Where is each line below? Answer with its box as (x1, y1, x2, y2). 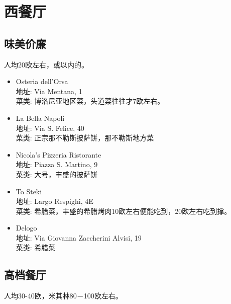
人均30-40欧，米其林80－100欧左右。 (4, 290, 123, 301)
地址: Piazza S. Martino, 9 (16, 159, 98, 170)
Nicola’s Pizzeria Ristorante (16, 149, 101, 160)
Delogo (16, 222, 37, 233)
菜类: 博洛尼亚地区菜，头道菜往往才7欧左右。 (16, 96, 165, 106)
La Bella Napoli (16, 112, 65, 123)
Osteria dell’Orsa (16, 76, 68, 87)
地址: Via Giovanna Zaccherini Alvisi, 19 (16, 232, 142, 243)
